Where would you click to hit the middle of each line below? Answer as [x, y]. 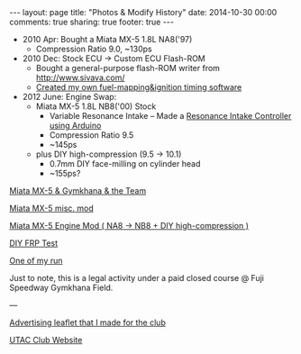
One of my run [36, 260]
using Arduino [75, 125]
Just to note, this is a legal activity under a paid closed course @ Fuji [137, 278]
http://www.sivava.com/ [80, 77]
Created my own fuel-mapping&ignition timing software [139, 87]
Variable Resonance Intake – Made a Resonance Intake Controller [170, 116]
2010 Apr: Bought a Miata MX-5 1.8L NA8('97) [107, 39]
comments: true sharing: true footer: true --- [91, 22]
